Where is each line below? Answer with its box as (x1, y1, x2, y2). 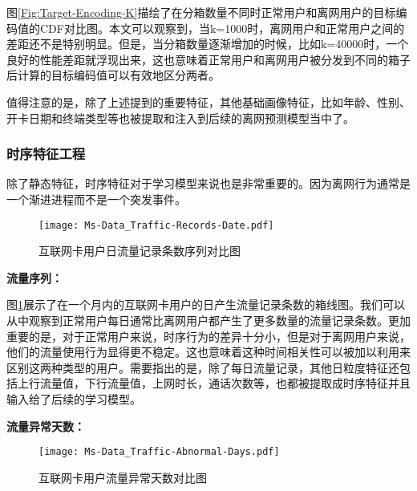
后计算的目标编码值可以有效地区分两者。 (6, 67, 220, 83)
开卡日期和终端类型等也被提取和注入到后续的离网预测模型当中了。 (6, 109, 354, 126)
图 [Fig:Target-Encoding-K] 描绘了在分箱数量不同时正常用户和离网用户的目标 (6, 4, 396, 20)
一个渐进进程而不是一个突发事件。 (6, 190, 186, 207)
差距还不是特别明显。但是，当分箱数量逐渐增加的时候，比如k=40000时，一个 (6, 35, 409, 52)
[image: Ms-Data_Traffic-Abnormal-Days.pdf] (38, 446, 280, 458)
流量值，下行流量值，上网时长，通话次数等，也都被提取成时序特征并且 (39, 375, 411, 392)
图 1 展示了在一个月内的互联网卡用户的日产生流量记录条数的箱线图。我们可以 (6, 296, 405, 313)
